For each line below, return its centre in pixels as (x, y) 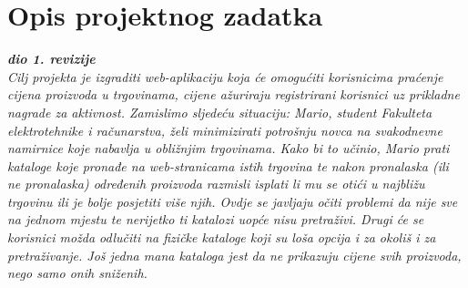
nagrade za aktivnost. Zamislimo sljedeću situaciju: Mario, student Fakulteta (220, 112)
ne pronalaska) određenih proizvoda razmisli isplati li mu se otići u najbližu (216, 184)
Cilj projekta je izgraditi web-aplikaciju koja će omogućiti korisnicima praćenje (225, 76)
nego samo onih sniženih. (77, 273)
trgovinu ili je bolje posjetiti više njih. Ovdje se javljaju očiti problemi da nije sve (233, 201)
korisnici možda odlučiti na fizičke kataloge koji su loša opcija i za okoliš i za (222, 237)
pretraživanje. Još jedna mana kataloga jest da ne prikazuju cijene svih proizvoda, (234, 255)
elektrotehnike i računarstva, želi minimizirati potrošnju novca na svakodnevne (225, 130)
